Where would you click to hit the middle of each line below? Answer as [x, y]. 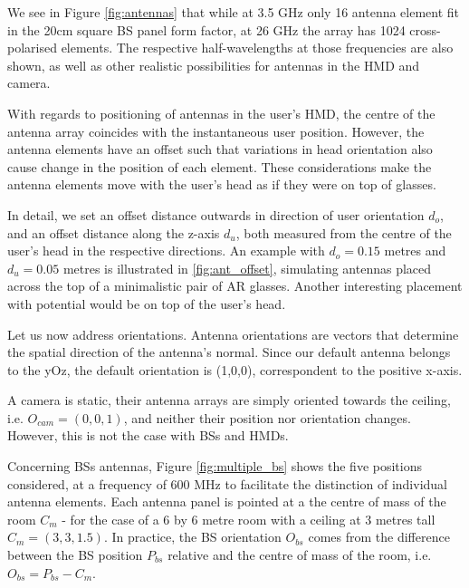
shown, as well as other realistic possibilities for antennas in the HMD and [214, 65]
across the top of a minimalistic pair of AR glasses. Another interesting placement [235, 286]
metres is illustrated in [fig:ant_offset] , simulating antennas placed [247, 268]
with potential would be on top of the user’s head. [147, 303]
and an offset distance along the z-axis [114, 232]
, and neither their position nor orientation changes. [267, 417]
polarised [32, 48]
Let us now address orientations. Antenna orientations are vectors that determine [233, 334]
